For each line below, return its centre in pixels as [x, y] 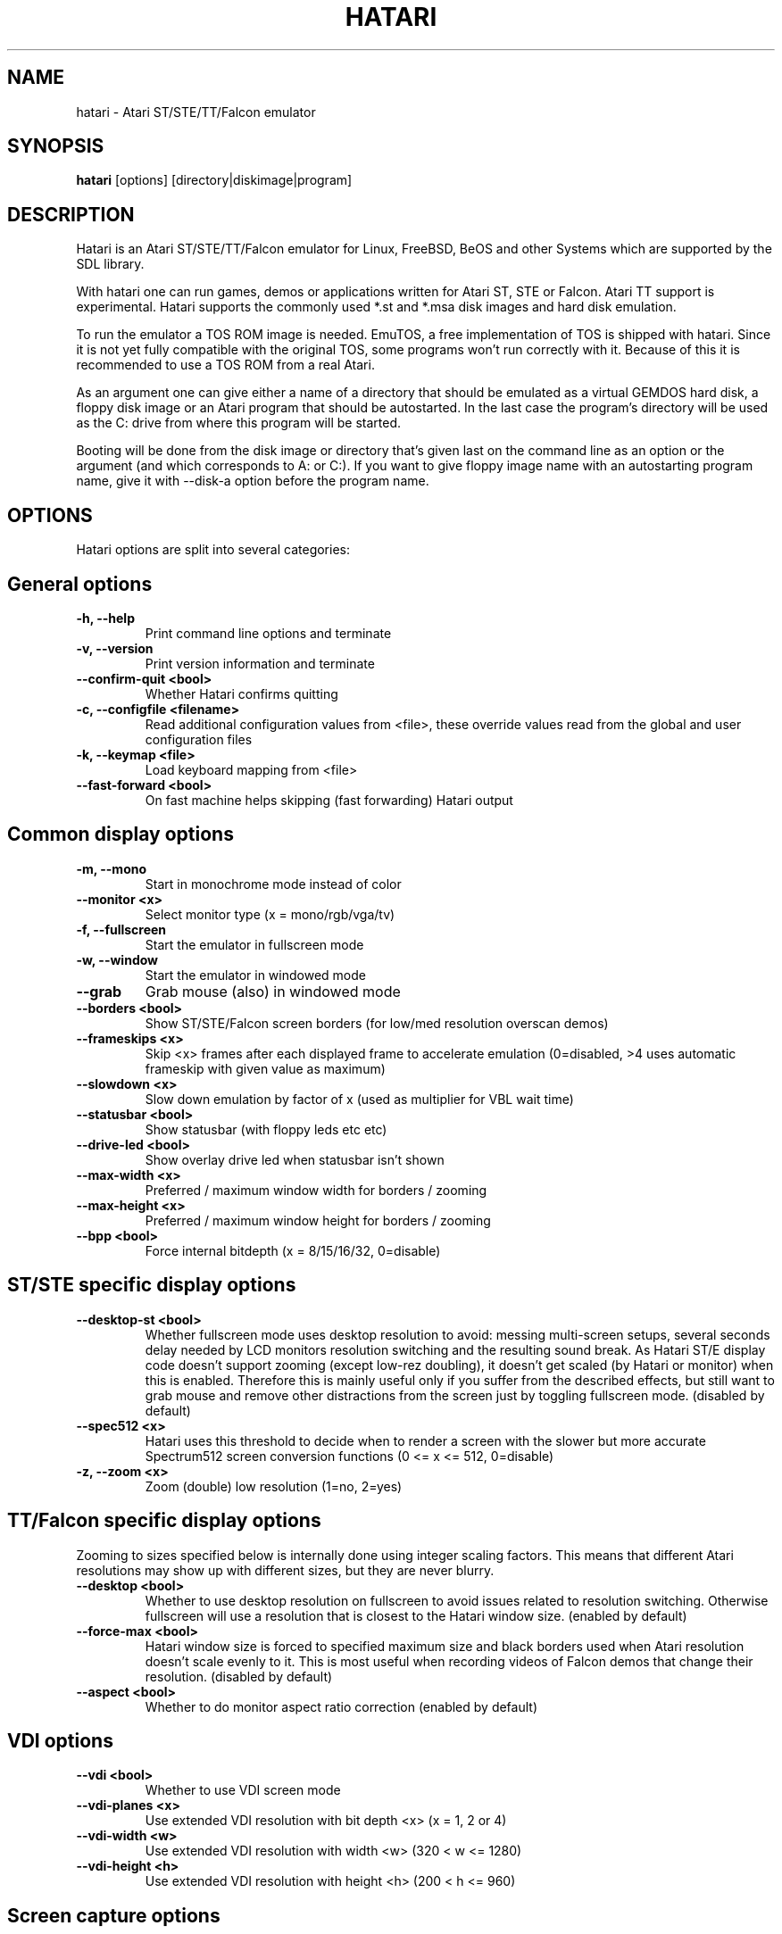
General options [80, 584]
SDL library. [110, 264]
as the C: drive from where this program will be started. [238, 423]
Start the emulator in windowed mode [255, 975]
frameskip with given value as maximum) [265, 1068]
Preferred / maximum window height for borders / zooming [318, 1220]
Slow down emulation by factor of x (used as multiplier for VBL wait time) [359, 1099]
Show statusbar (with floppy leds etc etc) [266, 1129]
